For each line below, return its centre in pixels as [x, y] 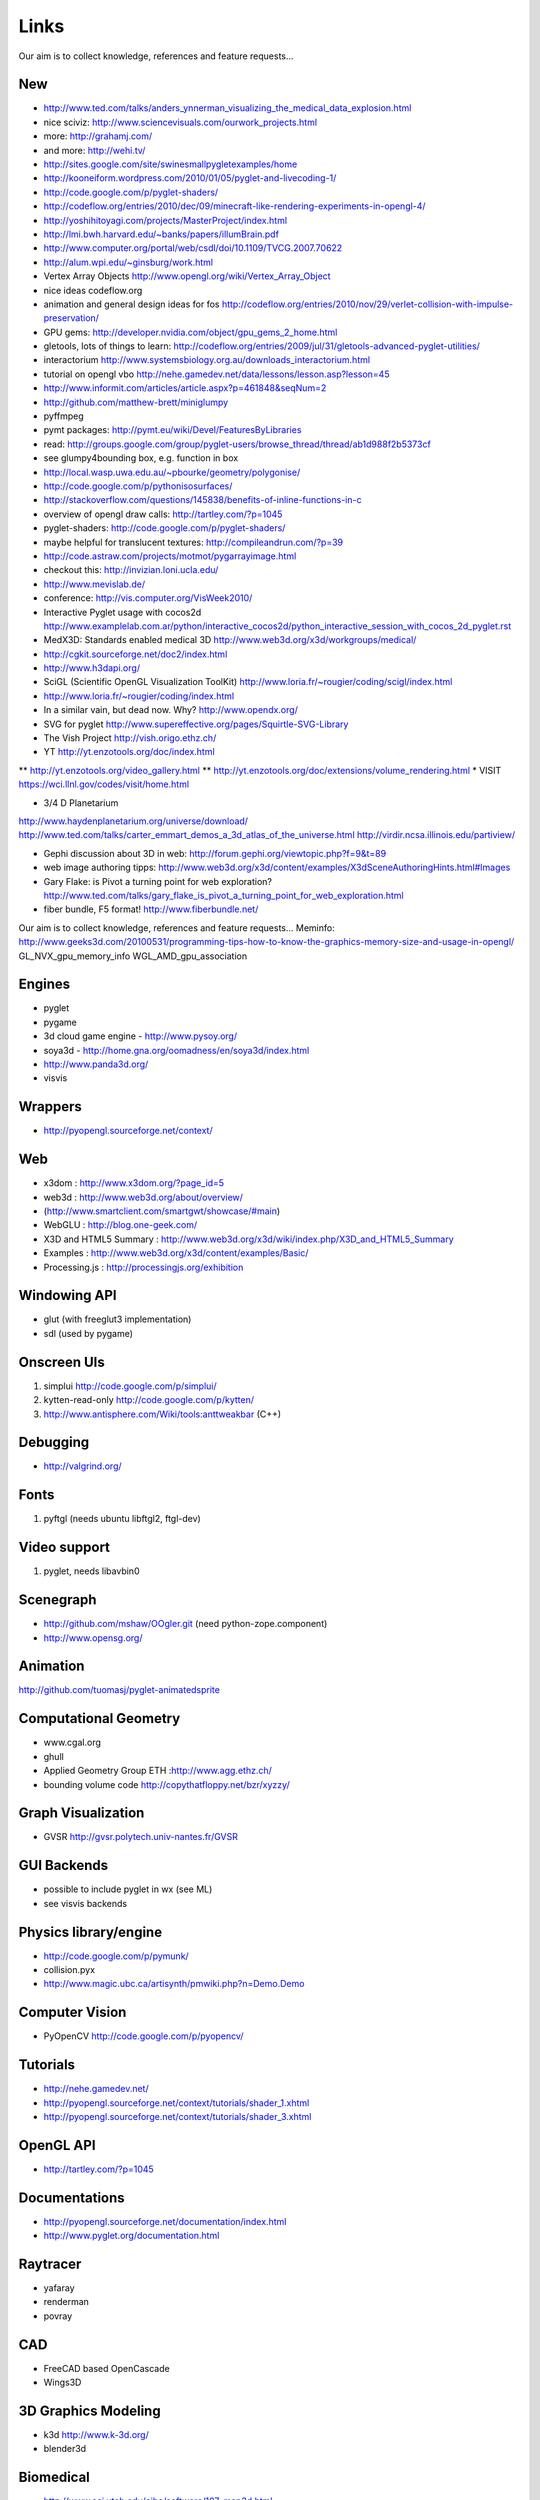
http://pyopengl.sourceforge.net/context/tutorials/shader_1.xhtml [176, 2102]
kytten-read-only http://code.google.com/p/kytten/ [149, 1400]
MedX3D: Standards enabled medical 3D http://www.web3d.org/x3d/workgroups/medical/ [230, 640]
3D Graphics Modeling [89, 2410]
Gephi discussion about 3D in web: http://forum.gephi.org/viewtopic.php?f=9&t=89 [215, 853]
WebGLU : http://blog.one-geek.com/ [120, 1225]
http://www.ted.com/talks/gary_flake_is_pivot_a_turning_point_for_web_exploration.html [223, 895]
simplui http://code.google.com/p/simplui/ [130, 1386]
